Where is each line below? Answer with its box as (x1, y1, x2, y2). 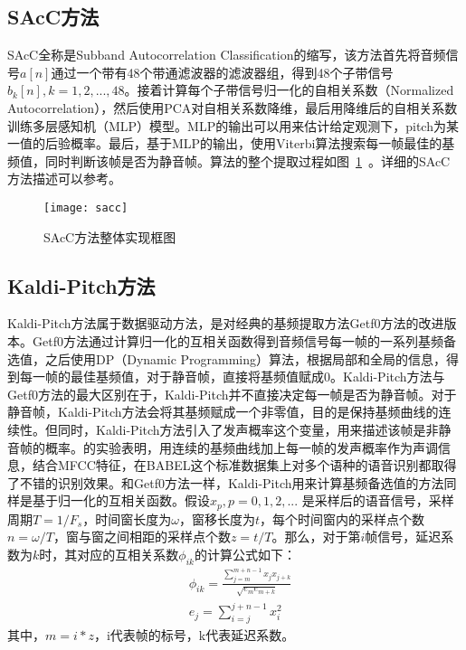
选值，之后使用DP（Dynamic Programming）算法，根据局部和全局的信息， (7, 349, 447, 368)
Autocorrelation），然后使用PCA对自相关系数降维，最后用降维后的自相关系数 (7, 98, 458, 117)
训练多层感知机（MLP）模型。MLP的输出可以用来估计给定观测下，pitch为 (7, 116, 446, 135)
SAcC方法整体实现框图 (43, 227, 176, 246)
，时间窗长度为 (82, 509, 172, 528)
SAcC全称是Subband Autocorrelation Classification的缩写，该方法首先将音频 (7, 45, 446, 64)
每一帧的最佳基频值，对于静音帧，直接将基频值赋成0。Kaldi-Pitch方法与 (19, 367, 445, 386)
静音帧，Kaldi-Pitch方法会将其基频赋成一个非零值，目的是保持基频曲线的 (7, 402, 439, 421)
